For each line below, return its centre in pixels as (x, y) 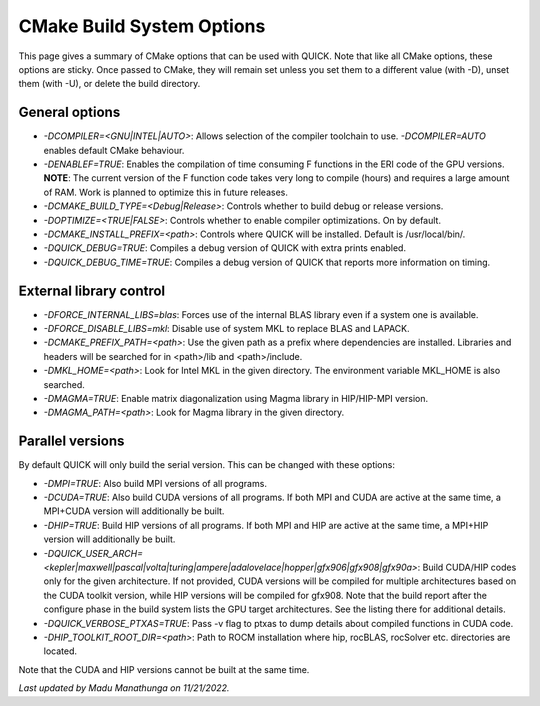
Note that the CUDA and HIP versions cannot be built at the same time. (164, 669)
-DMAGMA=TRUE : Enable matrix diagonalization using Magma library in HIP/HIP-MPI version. (236, 398)
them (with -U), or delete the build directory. (109, 84)
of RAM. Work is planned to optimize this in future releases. (166, 192)
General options (69, 112)
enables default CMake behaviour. (114, 150)
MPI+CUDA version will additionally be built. (134, 511)
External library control (92, 290)
